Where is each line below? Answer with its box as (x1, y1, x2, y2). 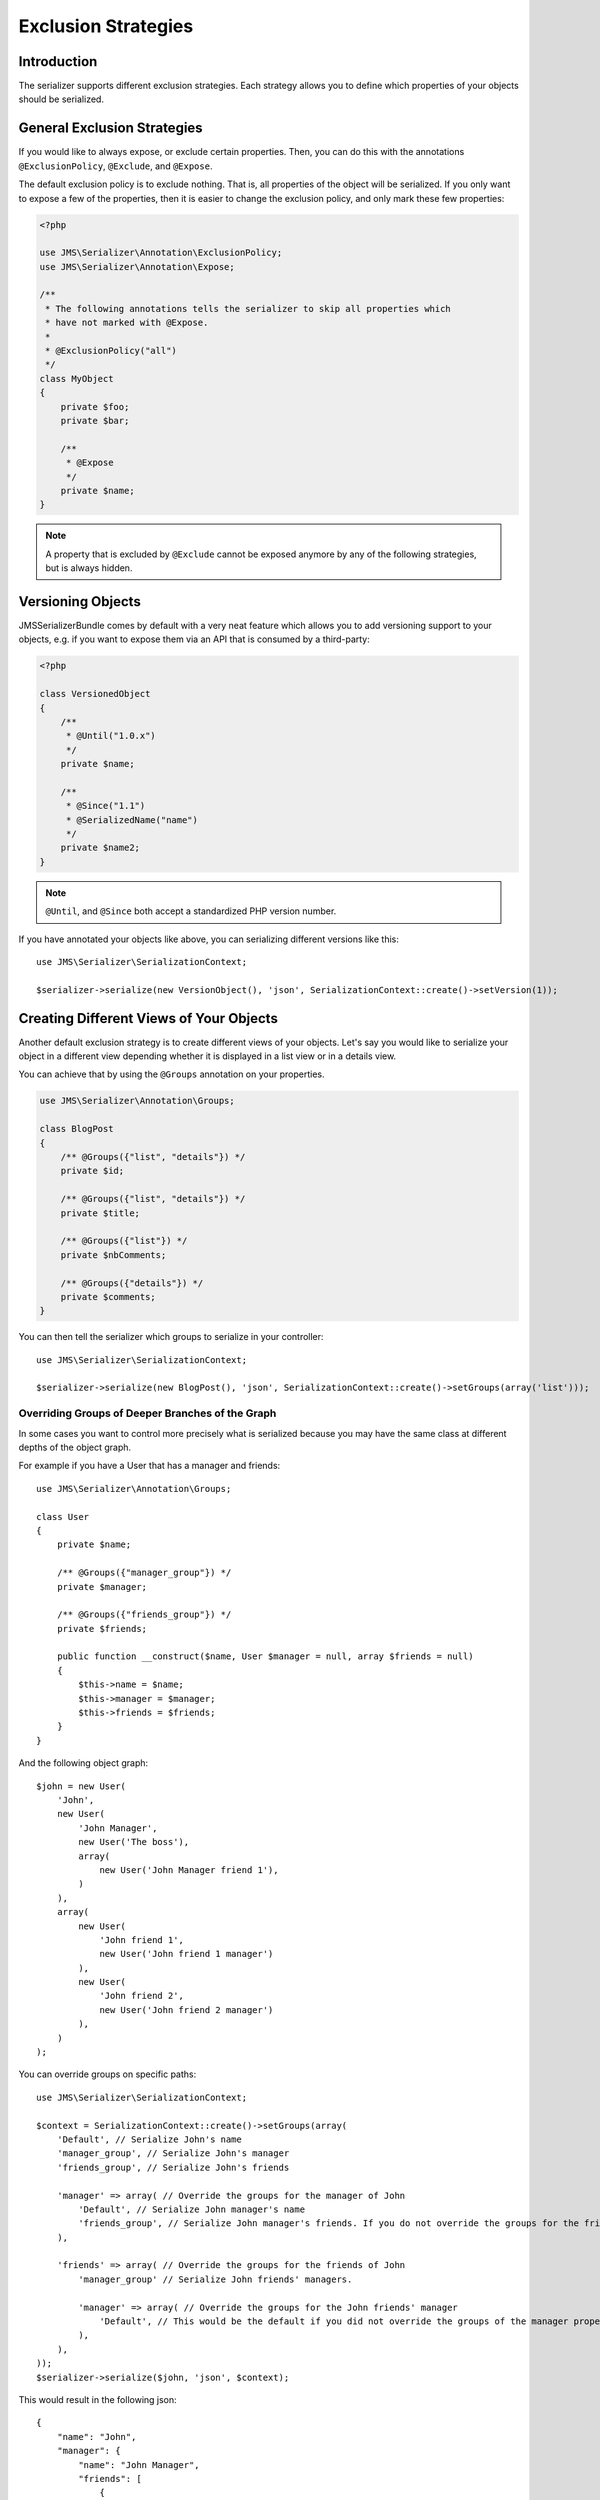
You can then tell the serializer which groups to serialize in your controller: (18, 1331, 324, 1343)
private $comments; (60, 1291, 157, 1302)
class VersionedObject (39, 688, 151, 700)
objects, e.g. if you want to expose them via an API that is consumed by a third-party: (18, 633, 370, 645)
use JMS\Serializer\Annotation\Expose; (39, 261, 235, 272)
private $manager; (56, 1581, 148, 1592)
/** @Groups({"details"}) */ (60, 1277, 204, 1289)
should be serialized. (18, 93, 105, 105)
